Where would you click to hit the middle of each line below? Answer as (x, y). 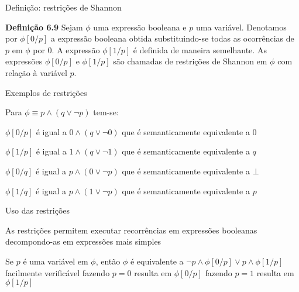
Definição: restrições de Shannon (63, 7)
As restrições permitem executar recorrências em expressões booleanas (131, 230)
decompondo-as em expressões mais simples (83, 241)
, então (108, 261)
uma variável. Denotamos (241, 27)
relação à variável (36, 72)
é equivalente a (157, 261)
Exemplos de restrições (46, 92)
